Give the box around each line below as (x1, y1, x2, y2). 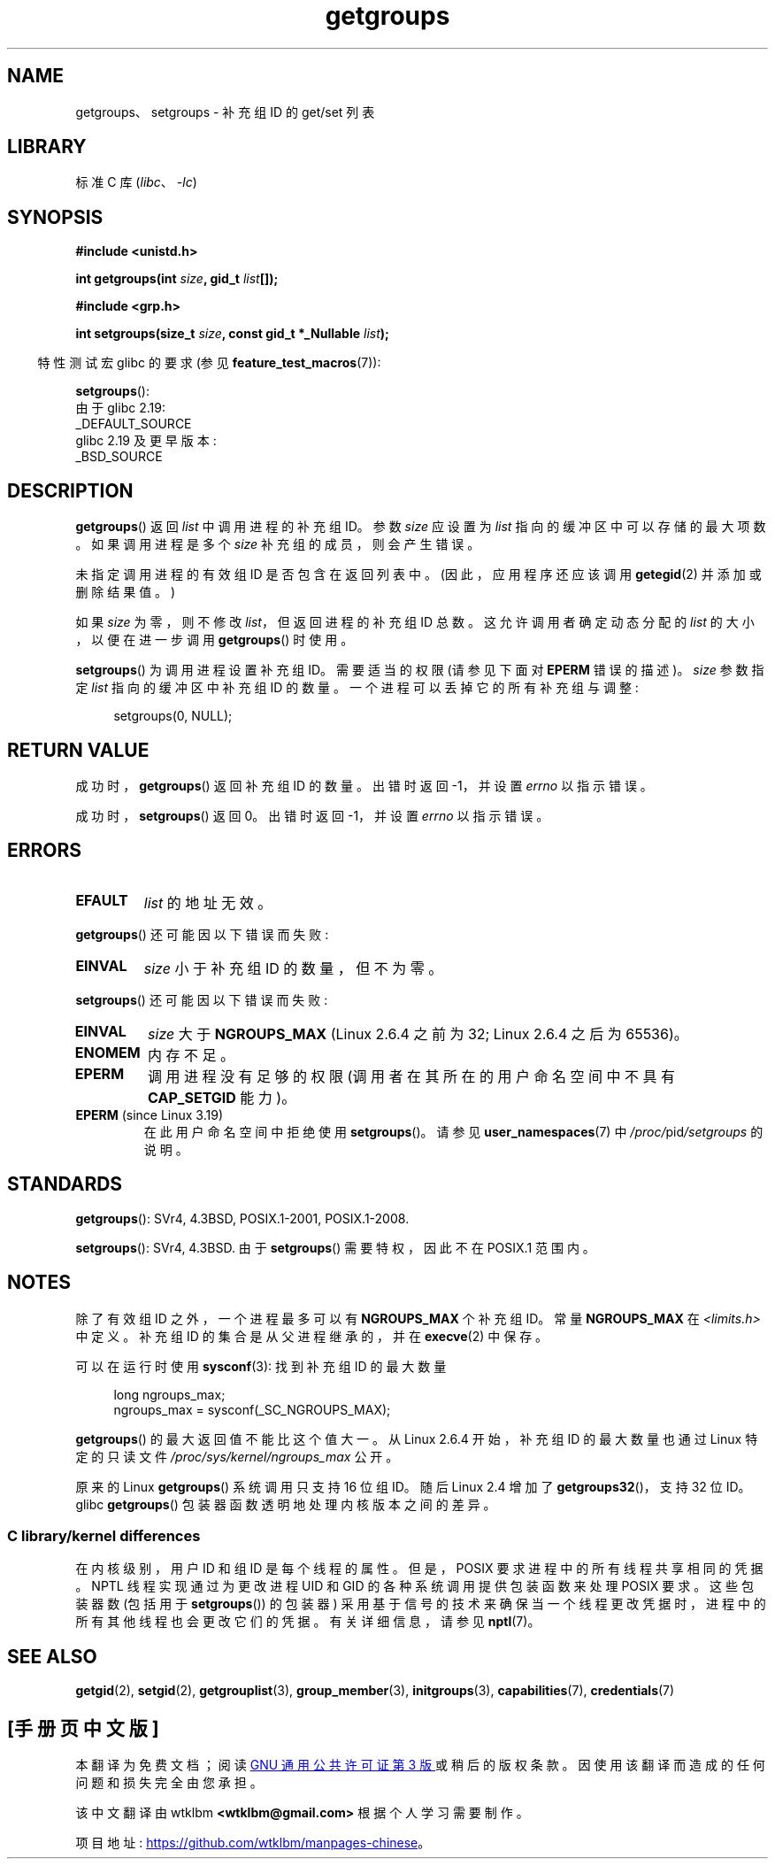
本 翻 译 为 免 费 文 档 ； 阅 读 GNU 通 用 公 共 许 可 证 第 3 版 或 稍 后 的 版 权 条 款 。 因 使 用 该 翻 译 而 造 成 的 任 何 (75, 1756, 765, 1772)
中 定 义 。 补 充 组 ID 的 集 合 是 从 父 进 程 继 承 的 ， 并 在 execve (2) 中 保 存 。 (75, 1328, 549, 1344)
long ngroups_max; (113, 1386, 226, 1402)
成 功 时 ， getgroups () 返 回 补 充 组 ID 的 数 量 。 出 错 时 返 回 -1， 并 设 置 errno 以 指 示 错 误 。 (75, 777, 653, 793)
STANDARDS (7, 1173, 123, 1196)
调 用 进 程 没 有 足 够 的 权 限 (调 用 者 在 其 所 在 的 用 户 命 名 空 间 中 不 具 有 (148, 1067, 675, 1085)
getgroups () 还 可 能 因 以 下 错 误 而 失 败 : (75, 926, 329, 942)
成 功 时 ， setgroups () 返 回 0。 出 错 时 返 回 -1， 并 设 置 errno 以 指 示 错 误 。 (75, 807, 549, 823)
